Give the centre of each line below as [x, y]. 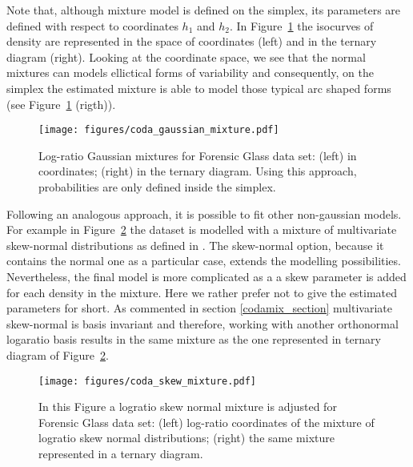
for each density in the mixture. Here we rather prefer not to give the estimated [202, 292]
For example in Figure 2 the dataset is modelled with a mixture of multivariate [202, 229]
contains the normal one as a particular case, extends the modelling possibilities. [204, 261]
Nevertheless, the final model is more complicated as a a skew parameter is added [206, 276]
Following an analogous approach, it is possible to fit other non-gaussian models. [204, 213]
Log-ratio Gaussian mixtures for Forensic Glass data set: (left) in [198, 155]
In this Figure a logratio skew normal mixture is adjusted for [188, 407]
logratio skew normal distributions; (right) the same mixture [186, 438]
